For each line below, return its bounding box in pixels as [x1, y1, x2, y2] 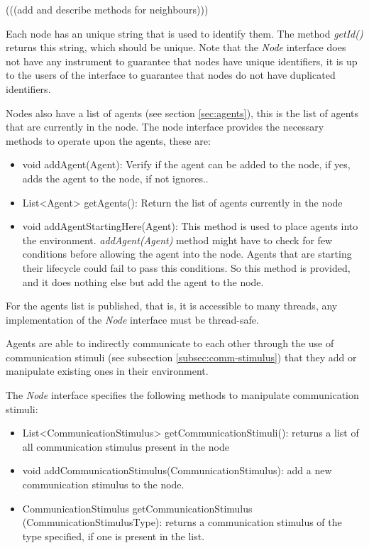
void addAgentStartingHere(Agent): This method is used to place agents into [22, 219, 358, 234]
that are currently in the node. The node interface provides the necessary [6, 119, 324, 134]
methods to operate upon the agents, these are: [6, 133, 211, 148]
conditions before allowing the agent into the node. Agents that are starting [22, 246, 352, 261]
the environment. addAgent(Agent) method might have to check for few [22, 232, 333, 247]
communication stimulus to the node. [22, 477, 184, 492]
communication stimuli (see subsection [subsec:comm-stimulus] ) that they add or [6, 349, 357, 364]
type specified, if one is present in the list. [22, 528, 205, 543]
